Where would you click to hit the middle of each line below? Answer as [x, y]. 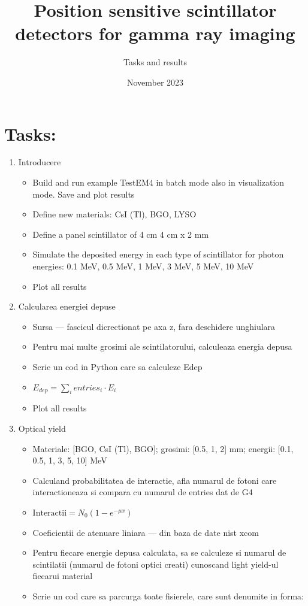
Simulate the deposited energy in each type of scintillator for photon [158, 254]
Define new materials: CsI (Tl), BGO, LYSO [114, 214]
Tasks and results [155, 62]
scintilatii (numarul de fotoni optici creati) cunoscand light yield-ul [155, 564]
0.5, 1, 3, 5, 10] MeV [70, 460]
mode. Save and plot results [84, 194]
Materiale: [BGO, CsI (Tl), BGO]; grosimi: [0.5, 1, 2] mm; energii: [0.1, [163, 448]
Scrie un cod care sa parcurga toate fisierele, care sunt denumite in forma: [168, 596]
